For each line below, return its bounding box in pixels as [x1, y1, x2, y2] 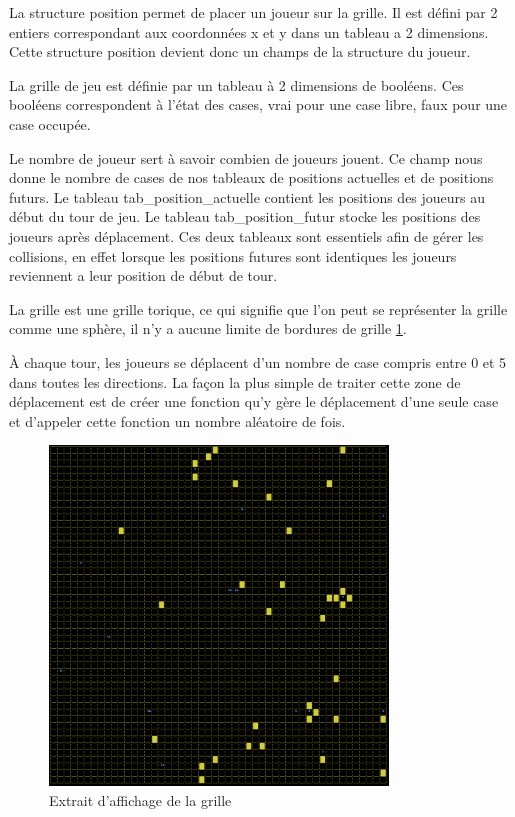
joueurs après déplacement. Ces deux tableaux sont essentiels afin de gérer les [9, 225, 484, 246]
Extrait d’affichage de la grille [49, 789, 232, 810]
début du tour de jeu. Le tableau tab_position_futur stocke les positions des [9, 206, 481, 227]
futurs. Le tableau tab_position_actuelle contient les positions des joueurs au [9, 186, 486, 207]
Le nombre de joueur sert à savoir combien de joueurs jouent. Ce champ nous [9, 147, 483, 168]
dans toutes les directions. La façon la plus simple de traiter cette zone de [9, 371, 461, 392]
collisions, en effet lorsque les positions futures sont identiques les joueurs [9, 245, 457, 266]
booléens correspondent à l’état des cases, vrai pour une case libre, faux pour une [9, 94, 508, 115]
